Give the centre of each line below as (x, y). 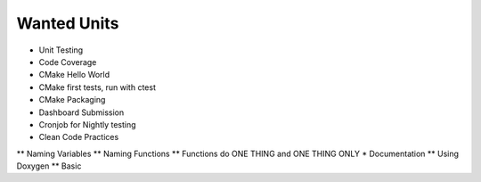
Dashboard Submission (82, 112)
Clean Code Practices (79, 137)
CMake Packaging (72, 100)
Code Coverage (68, 62)
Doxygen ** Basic (49, 166)
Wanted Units (68, 23)
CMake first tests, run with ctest (97, 87)
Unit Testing (61, 50)
